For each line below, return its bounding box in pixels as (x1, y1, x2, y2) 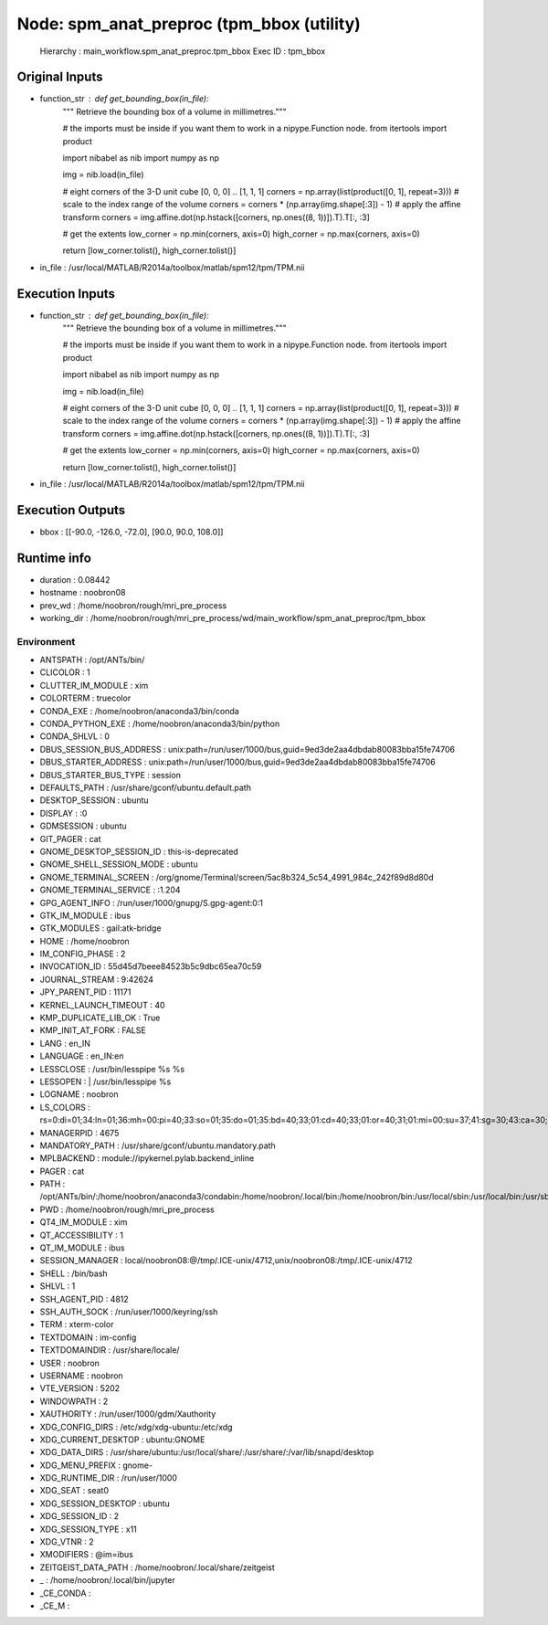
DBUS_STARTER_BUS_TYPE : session (39, 769, 182, 780)
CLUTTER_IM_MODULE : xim (39, 680, 149, 691)
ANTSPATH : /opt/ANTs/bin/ (39, 654, 145, 666)
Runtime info (16, 550, 91, 565)
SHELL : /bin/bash (39, 1268, 109, 1279)
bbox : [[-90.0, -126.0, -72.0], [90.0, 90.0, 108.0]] (39, 526, 224, 537)
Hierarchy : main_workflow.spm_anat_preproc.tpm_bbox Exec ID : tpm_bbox (39, 46, 326, 57)
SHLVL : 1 (39, 1281, 76, 1292)
